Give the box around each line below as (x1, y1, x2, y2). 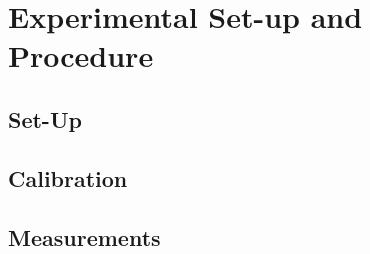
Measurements (8, 221, 161, 252)
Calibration (8, 162, 128, 193)
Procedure (8, 35, 154, 76)
